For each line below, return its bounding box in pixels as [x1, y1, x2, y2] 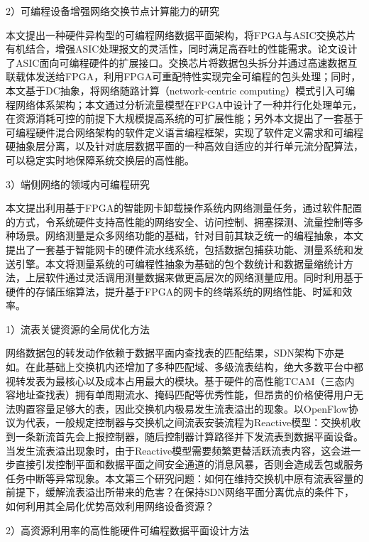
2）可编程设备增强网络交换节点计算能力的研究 [6, 4, 219, 18]
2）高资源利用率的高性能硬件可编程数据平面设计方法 [6, 522, 249, 537]
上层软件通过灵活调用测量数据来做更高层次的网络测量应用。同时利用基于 [25, 270, 363, 285]
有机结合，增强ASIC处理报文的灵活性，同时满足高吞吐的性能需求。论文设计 [6, 41, 358, 56]
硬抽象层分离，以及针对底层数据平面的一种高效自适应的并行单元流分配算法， [6, 139, 363, 153]
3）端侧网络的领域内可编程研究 [6, 176, 150, 191]
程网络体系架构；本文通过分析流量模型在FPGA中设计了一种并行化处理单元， [6, 97, 363, 112]
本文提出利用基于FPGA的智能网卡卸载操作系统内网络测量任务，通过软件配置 [6, 200, 363, 215]
